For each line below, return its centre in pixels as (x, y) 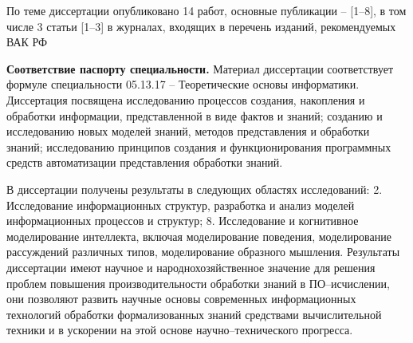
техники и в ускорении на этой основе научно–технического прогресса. (180, 330)
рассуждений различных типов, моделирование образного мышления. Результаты (203, 252)
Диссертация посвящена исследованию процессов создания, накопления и (186, 99)
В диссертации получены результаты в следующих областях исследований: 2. (195, 189)
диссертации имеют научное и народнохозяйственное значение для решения (191, 267)
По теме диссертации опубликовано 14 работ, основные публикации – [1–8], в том (206, 10)
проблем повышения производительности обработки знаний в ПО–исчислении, (198, 283)
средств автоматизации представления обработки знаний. (145, 162)
